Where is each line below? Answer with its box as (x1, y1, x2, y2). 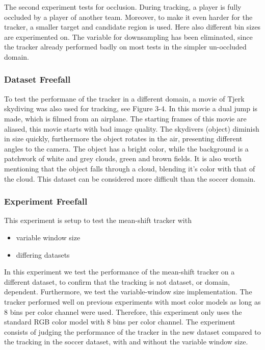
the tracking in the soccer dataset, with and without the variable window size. (4, 336, 248, 347)
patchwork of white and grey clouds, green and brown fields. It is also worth (4, 153, 242, 164)
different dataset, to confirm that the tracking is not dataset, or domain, (4, 276, 230, 287)
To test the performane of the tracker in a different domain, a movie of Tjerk (4, 93, 245, 104)
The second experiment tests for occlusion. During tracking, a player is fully (4, 2, 242, 12)
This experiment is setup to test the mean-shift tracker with (4, 215, 192, 226)
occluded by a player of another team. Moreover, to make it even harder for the (4, 11, 253, 22)
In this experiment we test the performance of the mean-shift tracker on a (4, 266, 235, 277)
